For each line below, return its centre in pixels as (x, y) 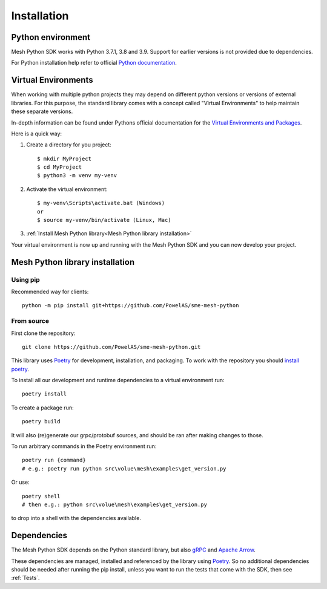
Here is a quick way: (37, 134)
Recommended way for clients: (50, 291)
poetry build (41, 421)
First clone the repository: (43, 333)
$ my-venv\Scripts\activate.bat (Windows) (101, 203)
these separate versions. (42, 111)
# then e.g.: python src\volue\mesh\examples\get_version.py (114, 504)
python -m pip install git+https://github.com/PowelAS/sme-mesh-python (130, 306)
